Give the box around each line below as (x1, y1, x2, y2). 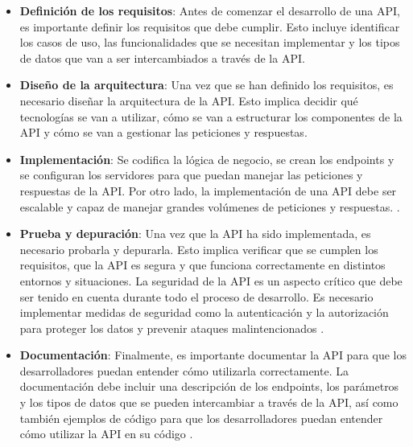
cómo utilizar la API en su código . (19, 425, 193, 442)
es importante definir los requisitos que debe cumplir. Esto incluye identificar (19, 18, 400, 35)
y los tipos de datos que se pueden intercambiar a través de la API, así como (19, 394, 399, 411)
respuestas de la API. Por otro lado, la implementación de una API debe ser (19, 182, 397, 199)
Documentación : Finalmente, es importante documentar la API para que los (19, 347, 407, 363)
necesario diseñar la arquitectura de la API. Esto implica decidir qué (19, 92, 358, 109)
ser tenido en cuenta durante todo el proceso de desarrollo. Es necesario (19, 288, 374, 305)
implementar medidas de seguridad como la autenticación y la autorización (19, 304, 389, 321)
